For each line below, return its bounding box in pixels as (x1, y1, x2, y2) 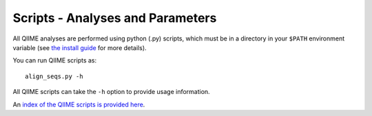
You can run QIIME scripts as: (12, 56, 97, 65)
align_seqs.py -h (25, 72, 83, 80)
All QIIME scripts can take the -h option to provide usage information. (12, 88, 210, 96)
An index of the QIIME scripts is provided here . (12, 100, 145, 108)
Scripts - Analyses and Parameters (12, 10, 217, 25)
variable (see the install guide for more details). (12, 43, 147, 51)
